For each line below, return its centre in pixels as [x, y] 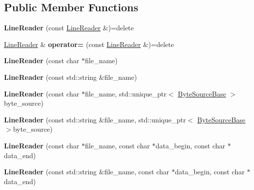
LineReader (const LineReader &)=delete [69, 28]
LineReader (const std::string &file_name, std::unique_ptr [95, 119]
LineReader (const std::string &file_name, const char [87, 172]
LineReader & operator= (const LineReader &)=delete [89, 44]
